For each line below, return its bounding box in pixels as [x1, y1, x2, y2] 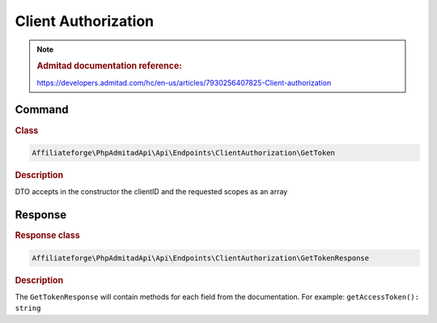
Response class [15, 230, 80, 241]
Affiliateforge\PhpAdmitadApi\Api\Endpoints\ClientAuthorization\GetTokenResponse [32, 253, 370, 262]
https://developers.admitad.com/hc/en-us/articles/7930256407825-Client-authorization [36, 78, 332, 87]
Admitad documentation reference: [36, 61, 182, 72]
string [15, 304, 41, 313]
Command [15, 103, 69, 117]
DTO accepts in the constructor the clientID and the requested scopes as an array [15, 187, 288, 197]
